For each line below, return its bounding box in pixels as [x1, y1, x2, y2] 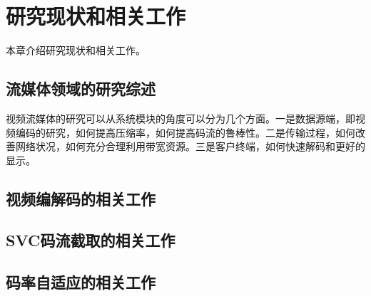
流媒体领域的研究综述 [6, 78, 156, 100]
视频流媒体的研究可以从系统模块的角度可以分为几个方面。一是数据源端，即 [6, 110, 355, 125]
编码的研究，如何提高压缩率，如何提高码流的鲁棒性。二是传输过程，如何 [15, 125, 355, 139]
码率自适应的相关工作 [6, 271, 156, 293]
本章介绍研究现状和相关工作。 [6, 43, 146, 58]
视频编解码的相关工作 [6, 187, 156, 209]
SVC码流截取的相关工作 [6, 229, 176, 251]
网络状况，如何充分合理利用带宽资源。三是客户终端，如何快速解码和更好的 [15, 139, 365, 154]
